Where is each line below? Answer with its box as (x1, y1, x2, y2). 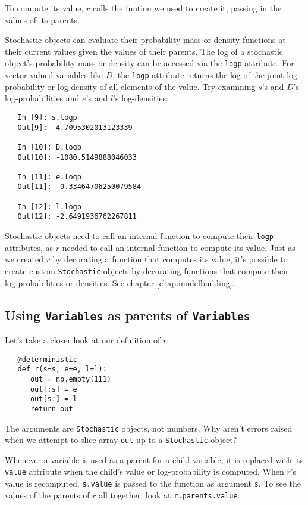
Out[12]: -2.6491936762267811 (17, 212, 137, 221)
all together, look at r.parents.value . (99, 488, 240, 501)
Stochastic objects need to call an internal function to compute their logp (5, 230, 274, 242)
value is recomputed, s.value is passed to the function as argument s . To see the (5, 477, 301, 489)
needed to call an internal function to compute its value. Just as (62, 241, 296, 253)
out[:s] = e (30, 385, 77, 394)
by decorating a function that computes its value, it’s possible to (52, 253, 288, 265)
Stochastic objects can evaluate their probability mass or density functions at (5, 33, 286, 46)
